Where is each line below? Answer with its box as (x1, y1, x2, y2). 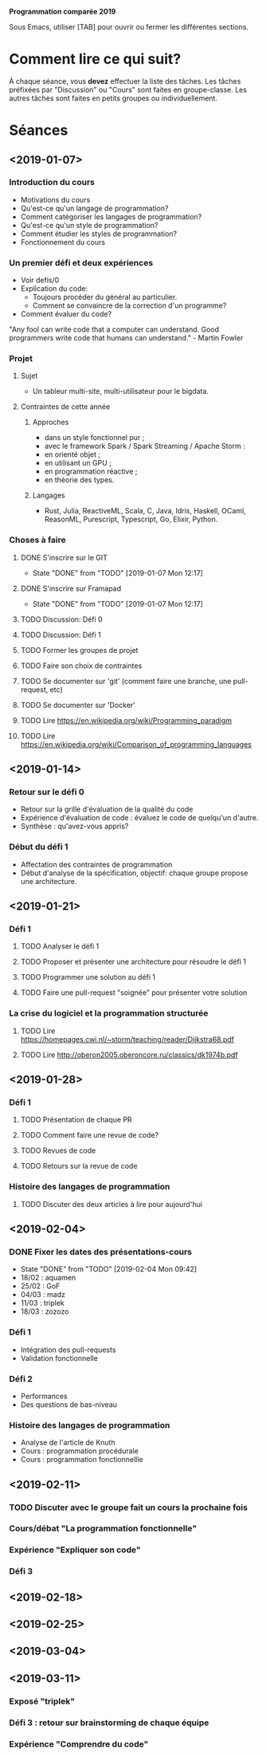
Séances (9, 121, 68, 140)
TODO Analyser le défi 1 (20, 941, 100, 951)
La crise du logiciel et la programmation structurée (9, 1008, 209, 1019)
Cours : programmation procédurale (20, 1446, 139, 1456)
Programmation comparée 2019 (9, 7, 116, 16)
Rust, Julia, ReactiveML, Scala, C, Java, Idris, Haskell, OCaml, (44, 506, 246, 516)
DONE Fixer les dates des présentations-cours (9, 1246, 193, 1257)
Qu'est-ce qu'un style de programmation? (20, 220, 158, 230)
